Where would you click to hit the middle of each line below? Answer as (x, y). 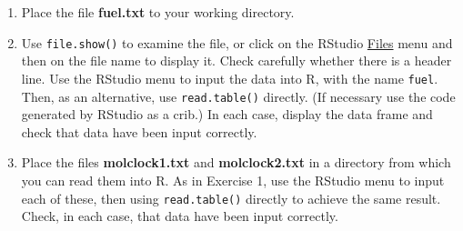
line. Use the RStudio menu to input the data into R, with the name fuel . (230, 78)
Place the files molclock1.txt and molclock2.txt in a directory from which (236, 162)
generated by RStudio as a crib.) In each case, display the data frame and (227, 114)
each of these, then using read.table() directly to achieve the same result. (231, 198)
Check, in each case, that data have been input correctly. (180, 216)
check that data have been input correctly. (139, 131)
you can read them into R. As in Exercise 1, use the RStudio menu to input (233, 180)
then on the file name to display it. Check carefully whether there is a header (237, 60)
